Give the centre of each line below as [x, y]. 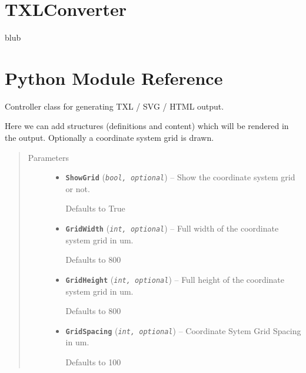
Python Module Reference [114, 77]
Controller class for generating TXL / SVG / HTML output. [114, 106]
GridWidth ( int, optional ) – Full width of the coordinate [172, 228]
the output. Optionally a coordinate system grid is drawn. [109, 138]
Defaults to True [95, 208]
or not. [78, 188]
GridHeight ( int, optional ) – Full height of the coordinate [175, 279]
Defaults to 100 [93, 362]
